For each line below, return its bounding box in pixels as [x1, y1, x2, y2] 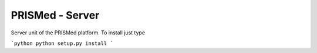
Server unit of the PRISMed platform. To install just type [11, 29, 146, 36]
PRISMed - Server [11, 9, 100, 22]
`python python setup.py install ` [11, 40, 114, 47]
